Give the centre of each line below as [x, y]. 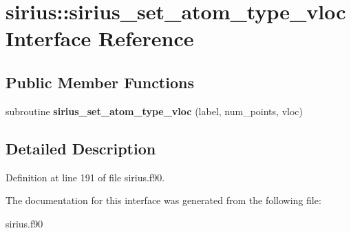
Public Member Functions [100, 82]
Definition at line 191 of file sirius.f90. [85, 177]
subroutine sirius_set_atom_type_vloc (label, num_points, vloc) [154, 111]
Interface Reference [100, 38]
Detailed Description [81, 148]
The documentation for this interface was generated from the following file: [163, 200]
